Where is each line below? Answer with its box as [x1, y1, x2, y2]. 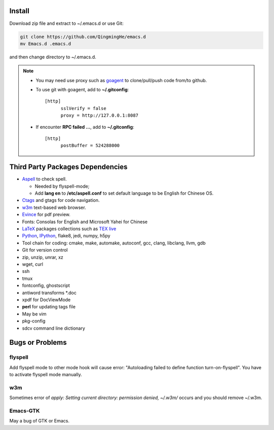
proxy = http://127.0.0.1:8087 [60, 113, 139, 119]
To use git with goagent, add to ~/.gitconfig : [36, 87, 129, 93]
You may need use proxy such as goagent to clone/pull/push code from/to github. [36, 77, 208, 83]
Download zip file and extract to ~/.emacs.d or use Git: [9, 20, 124, 26]
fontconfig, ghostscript [22, 282, 71, 289]
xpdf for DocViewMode [22, 297, 71, 303]
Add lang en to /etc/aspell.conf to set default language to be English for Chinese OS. [35, 190, 214, 196]
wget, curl [22, 261, 43, 267]
